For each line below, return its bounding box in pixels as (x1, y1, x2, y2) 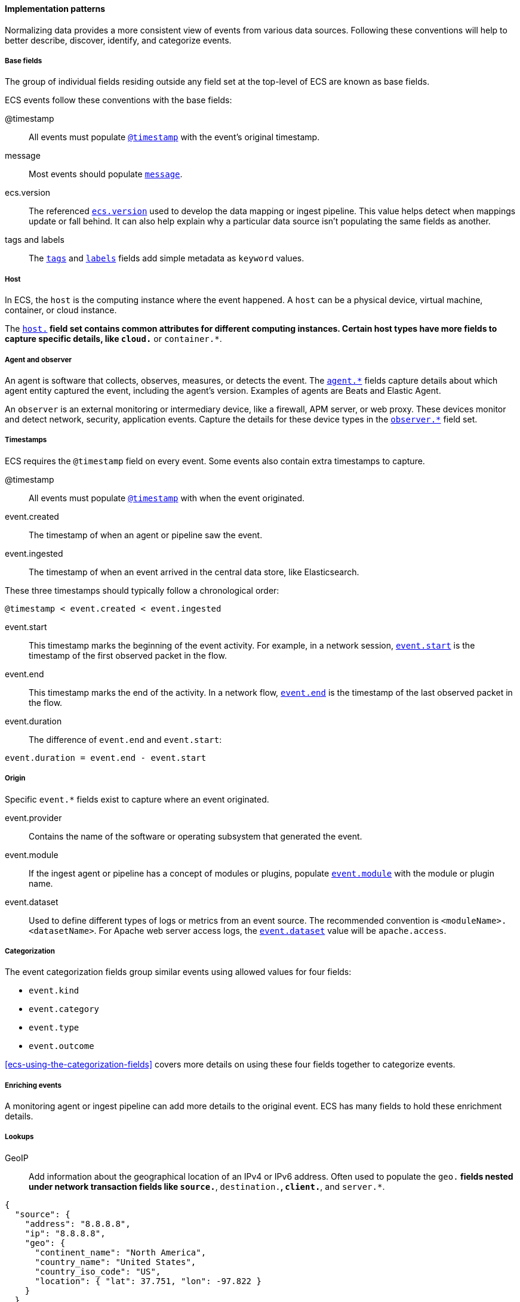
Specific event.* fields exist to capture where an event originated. (5, 794, 269, 804)
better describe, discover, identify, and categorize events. (5, 35, 232, 45)
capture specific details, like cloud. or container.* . (5, 334, 222, 344)
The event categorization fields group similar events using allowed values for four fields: (5, 967, 352, 977)
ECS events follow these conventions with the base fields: (5, 95, 232, 106)
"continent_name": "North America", (35, 1247, 207, 1257)
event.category (29, 1004, 100, 1014)
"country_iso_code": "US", (35, 1266, 161, 1276)
